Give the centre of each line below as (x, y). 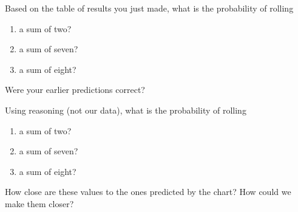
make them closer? (39, 203)
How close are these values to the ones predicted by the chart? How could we (148, 192)
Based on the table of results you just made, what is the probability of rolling (149, 8)
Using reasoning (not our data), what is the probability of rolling (126, 110)
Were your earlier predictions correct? (75, 90)
